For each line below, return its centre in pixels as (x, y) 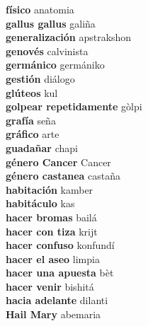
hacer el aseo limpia (53, 258)
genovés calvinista (47, 51)
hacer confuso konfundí (60, 245)
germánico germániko (55, 65)
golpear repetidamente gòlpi (74, 106)
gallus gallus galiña (51, 23)
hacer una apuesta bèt (60, 273)
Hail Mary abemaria (53, 314)
